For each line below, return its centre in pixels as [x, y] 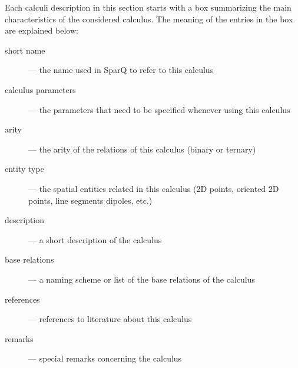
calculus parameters [40, 89]
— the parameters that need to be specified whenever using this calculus [159, 109]
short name [25, 50]
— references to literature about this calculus [110, 319]
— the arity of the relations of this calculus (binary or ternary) [142, 149]
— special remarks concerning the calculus [105, 358]
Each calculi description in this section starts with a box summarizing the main [148, 7]
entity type [24, 169]
